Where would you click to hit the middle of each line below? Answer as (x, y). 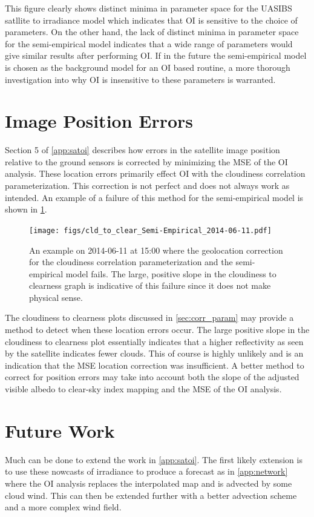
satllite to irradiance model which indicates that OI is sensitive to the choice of (151, 20)
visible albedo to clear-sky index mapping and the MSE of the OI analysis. (143, 389)
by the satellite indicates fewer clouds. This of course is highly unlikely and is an (154, 353)
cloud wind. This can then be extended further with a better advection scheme (151, 495)
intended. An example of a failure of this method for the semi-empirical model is (154, 197)
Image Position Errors (99, 121)
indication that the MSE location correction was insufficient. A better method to (155, 365)
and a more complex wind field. (63, 507)
